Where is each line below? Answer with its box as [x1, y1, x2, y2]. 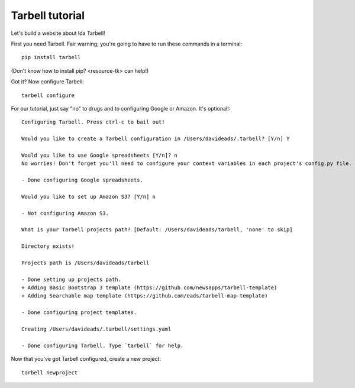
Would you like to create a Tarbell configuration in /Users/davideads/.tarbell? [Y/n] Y [21, 135, 290, 142]
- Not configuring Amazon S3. [21, 210, 109, 216]
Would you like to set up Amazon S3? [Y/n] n [21, 193, 156, 200]
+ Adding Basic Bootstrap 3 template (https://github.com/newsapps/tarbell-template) [21, 284, 277, 291]
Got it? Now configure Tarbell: [11, 78, 84, 85]
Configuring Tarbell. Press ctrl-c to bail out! [21, 119, 165, 125]
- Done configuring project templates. [21, 309, 137, 316]
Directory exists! [21, 243, 75, 250]
